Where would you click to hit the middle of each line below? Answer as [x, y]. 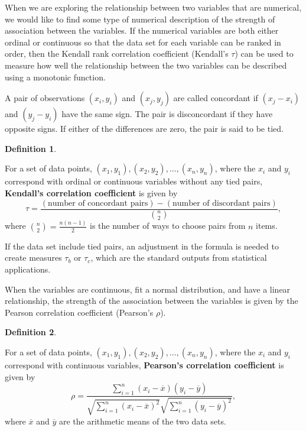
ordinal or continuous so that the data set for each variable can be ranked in [143, 42]
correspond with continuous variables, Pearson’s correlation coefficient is [144, 364]
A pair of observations [45, 98]
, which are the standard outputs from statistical [179, 257]
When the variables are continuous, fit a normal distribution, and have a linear [148, 289]
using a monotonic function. [55, 77]
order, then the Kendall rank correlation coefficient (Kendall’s [117, 54]
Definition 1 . [31, 148]
